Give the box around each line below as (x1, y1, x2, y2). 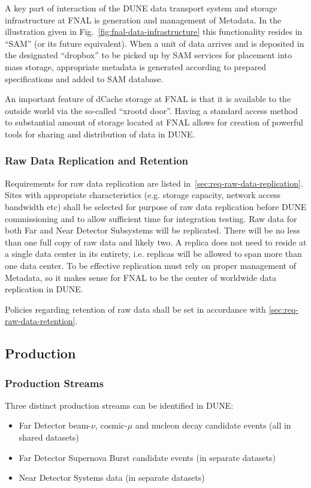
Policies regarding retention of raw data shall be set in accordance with (5, 303, 266, 315)
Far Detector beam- (19, 419, 92, 432)
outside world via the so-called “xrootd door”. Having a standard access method (5, 104, 298, 116)
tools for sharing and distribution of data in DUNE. (5, 127, 195, 140)
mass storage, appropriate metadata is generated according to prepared (5, 60, 267, 73)
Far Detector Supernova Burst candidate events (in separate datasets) (19, 451, 276, 463)
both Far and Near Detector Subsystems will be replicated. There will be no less (5, 224, 300, 236)
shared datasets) (19, 431, 79, 444)
